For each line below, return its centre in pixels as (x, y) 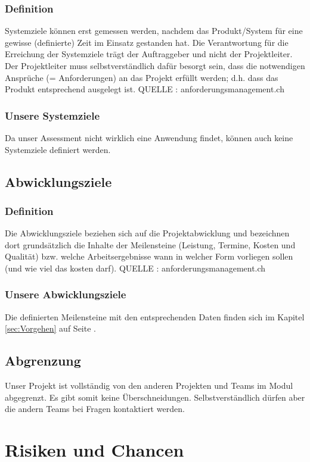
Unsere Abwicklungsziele (66, 294)
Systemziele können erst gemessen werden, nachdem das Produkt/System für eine (154, 31)
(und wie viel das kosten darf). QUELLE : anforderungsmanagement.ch (135, 268)
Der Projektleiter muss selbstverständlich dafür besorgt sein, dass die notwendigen (155, 65)
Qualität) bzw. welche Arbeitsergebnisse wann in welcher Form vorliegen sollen (149, 256)
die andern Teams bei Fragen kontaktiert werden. (95, 409)
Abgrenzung (43, 360)
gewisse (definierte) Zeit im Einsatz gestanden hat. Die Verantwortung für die (147, 42)
